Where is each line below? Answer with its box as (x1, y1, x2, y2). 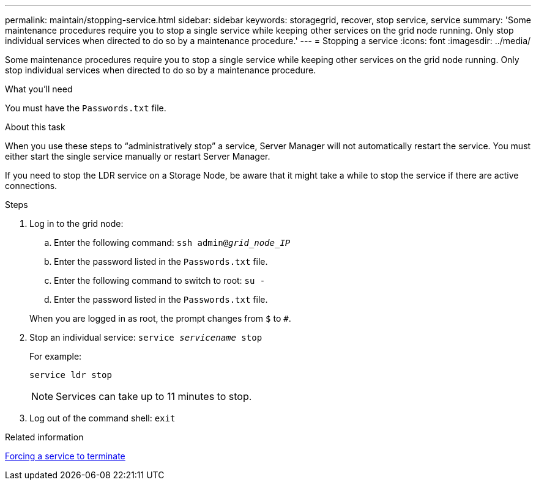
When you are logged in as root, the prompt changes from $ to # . (29, 313, 291, 324)
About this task (5, 122, 65, 132)
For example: (29, 351, 82, 361)
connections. (5, 180, 58, 191)
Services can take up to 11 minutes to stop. (56, 390, 252, 402)
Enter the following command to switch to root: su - (54, 275, 266, 286)
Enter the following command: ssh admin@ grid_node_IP (54, 237, 291, 248)
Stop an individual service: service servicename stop (29, 332, 262, 342)
